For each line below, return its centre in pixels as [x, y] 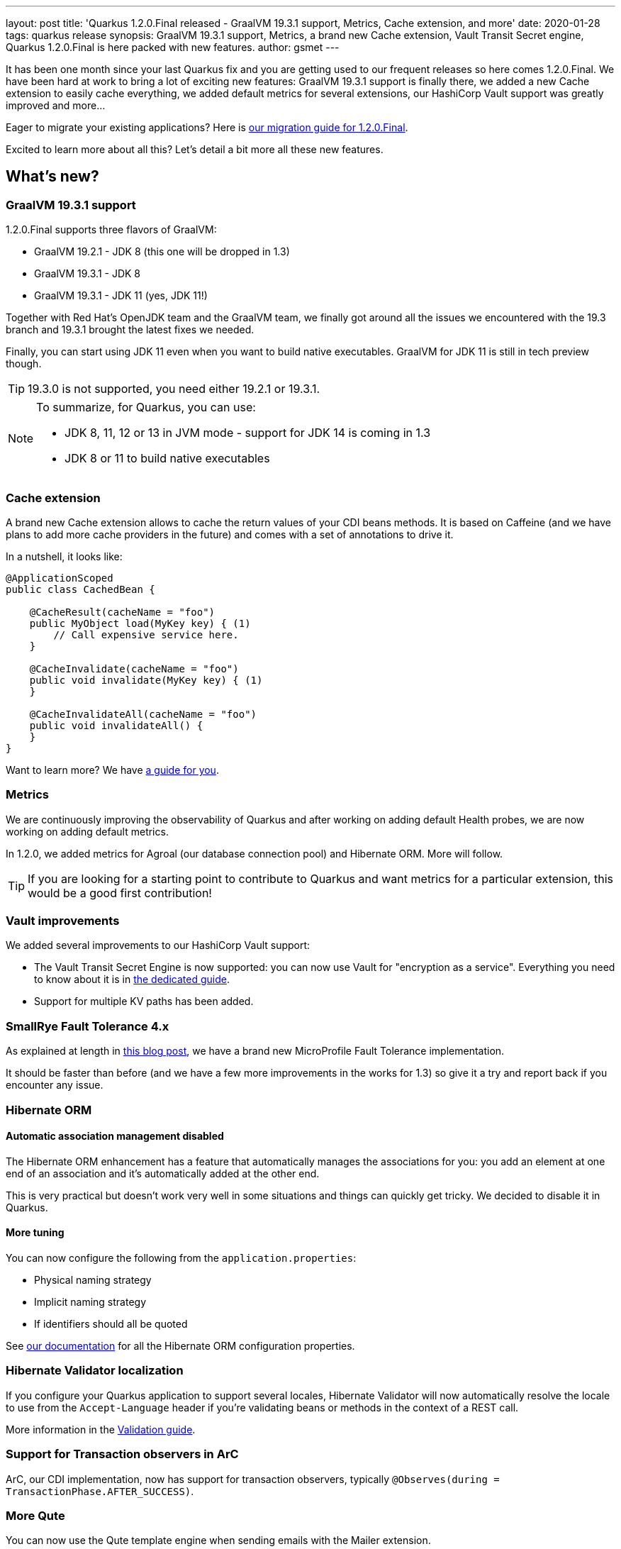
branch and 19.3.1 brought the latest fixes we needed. [130, 330]
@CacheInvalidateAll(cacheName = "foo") [143, 714]
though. [24, 364]
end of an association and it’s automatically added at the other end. [163, 1173]
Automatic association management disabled [115, 1136]
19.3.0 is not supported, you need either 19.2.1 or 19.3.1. [174, 389]
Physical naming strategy [93, 1280]
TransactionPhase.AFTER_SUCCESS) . [100, 1491]
